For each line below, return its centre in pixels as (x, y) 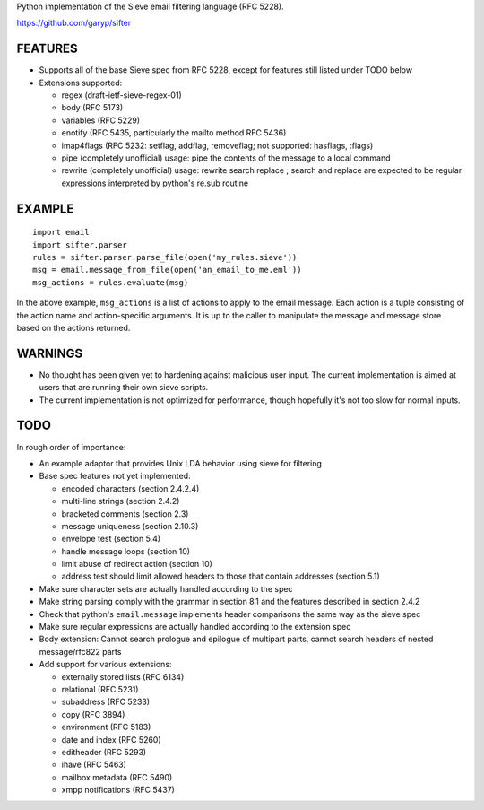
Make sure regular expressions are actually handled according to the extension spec (195, 627)
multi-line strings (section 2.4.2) (121, 501)
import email (61, 232)
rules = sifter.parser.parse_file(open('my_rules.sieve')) (165, 257)
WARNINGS (50, 353)
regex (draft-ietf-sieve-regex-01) (122, 95)
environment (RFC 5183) (106, 727)
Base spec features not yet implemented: (115, 476)
